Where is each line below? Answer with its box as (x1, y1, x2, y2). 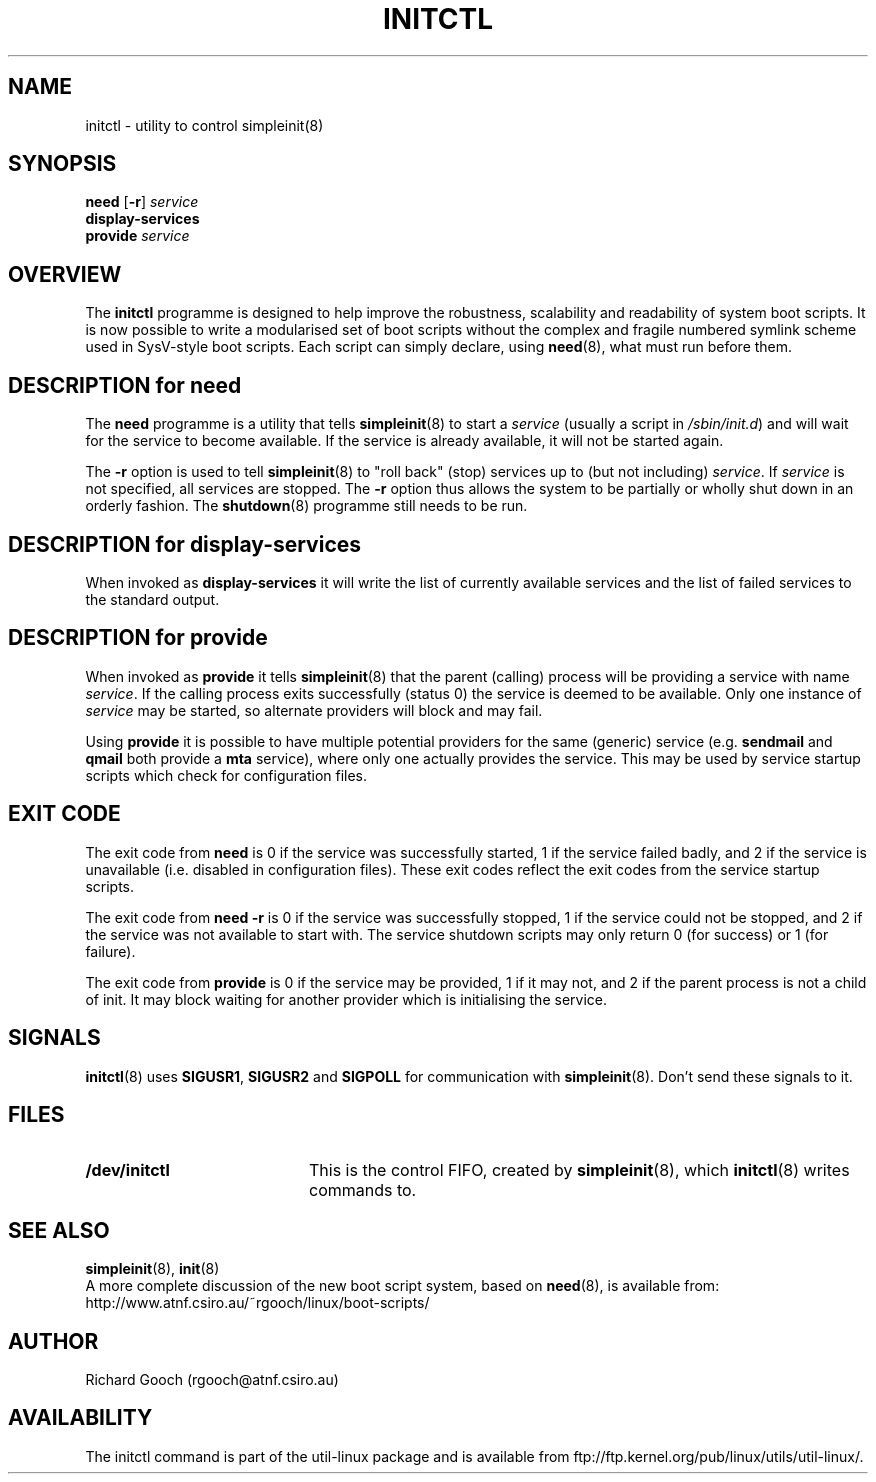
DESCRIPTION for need (8, 372, 242, 398)
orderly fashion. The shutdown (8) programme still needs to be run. (85, 497, 528, 515)
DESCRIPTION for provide (8, 625, 268, 651)
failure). (85, 942, 136, 960)
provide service (85, 227, 190, 245)
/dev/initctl (85, 1160, 170, 1181)
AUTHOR (8, 1328, 99, 1354)
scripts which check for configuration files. (85, 766, 368, 784)
